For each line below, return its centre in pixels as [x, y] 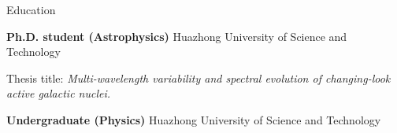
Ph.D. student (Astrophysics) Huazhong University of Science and [177, 36]
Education [31, 9]
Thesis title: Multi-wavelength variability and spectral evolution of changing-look [198, 78]
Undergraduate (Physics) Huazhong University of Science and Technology [194, 119]
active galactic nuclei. [59, 93]
